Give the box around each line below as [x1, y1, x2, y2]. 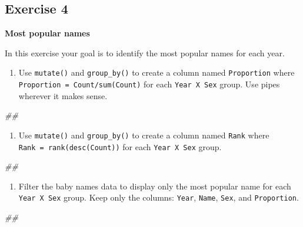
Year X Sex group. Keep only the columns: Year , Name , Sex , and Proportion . [18, 191, 299, 204]
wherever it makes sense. [18, 89, 108, 101]
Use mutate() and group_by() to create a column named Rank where [18, 128, 269, 141]
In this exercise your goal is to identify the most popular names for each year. [5, 46, 285, 59]
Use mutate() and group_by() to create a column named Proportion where [18, 66, 295, 79]
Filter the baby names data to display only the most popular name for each [18, 179, 291, 192]
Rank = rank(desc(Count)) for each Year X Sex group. [18, 140, 222, 153]
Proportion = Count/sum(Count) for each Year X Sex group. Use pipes [18, 78, 280, 90]
